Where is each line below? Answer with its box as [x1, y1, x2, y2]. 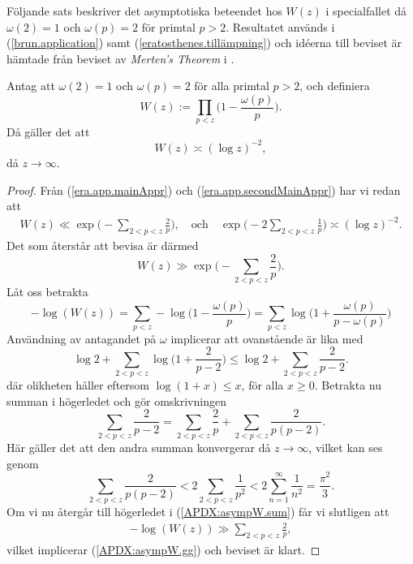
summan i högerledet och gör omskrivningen [6, 392, 226, 409]
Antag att [6, 77, 55, 94]
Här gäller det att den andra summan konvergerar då [6, 439, 271, 456]
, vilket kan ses [308, 439, 383, 456]
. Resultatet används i [226, 18, 335, 35]
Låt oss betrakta [6, 283, 88, 300]
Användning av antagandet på [6, 329, 157, 347]
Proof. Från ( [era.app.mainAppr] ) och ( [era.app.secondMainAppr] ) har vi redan [6, 181, 401, 198]
